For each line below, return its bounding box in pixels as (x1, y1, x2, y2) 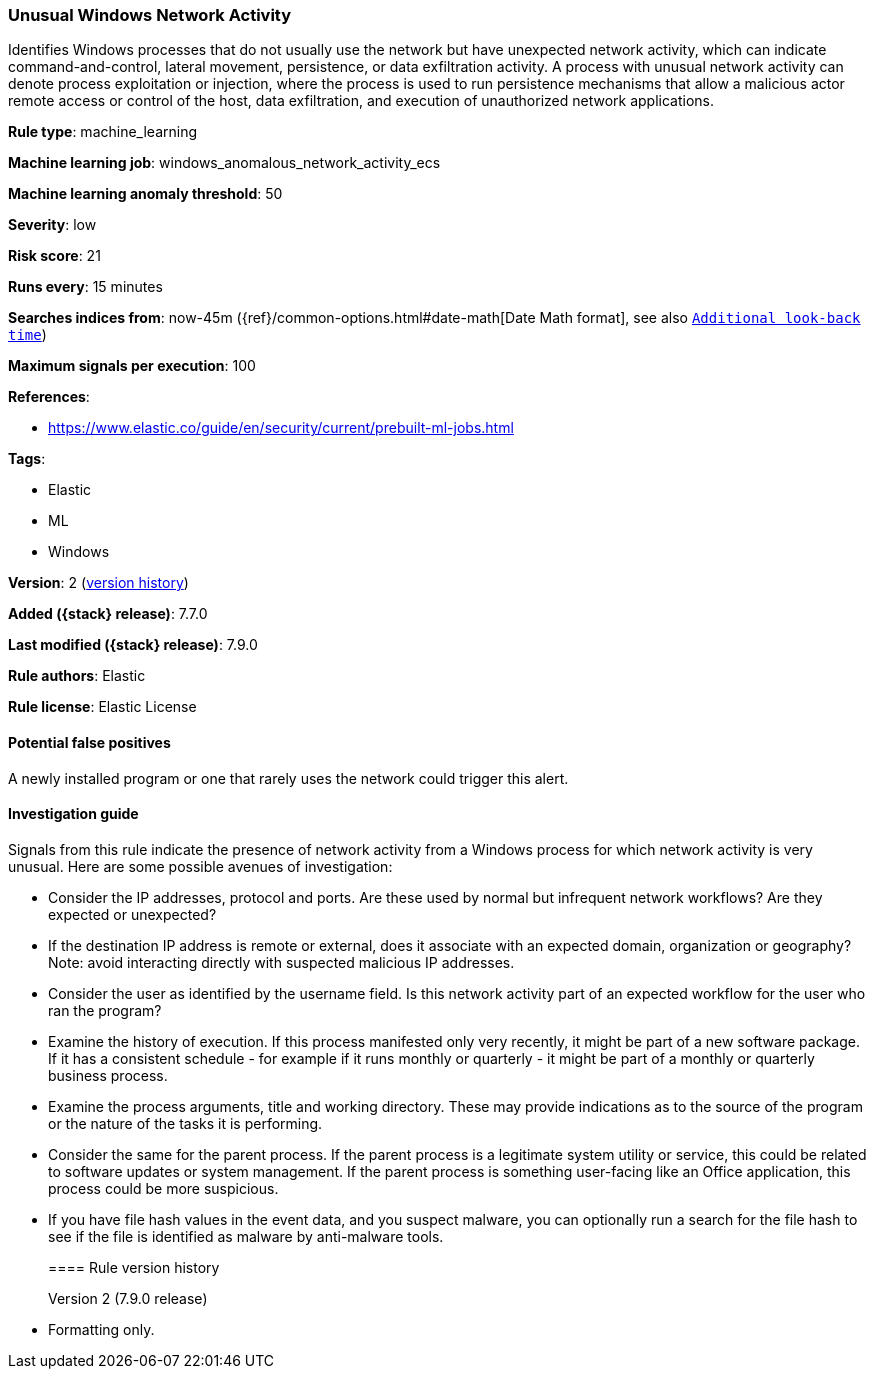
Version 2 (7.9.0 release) (48, 1289, 208, 1307)
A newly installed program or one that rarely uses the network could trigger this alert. (8, 769, 569, 787)
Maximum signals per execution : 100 (8, 357, 256, 375)
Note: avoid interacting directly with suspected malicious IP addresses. (48, 953, 515, 971)
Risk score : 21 (8, 247, 101, 265)
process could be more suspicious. (48, 1179, 279, 1197)
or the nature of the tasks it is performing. (48, 1114, 323, 1132)
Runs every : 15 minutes (8, 278, 163, 296)
